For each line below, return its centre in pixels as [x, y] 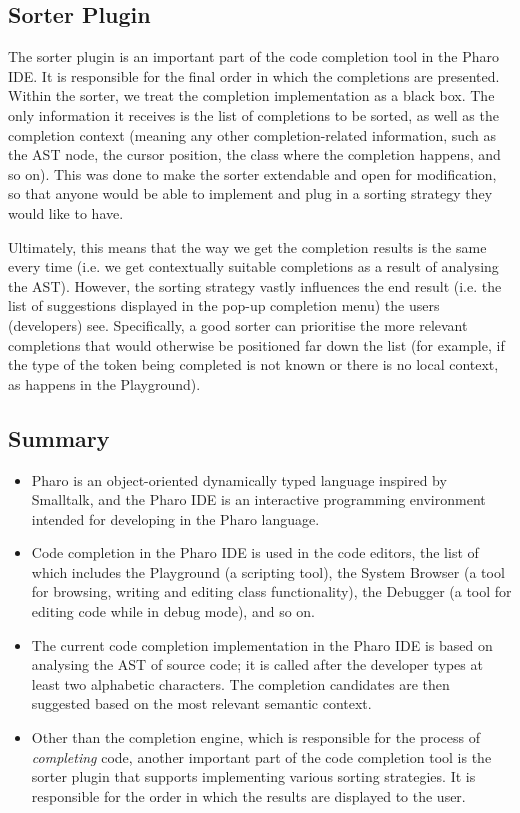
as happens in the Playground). [104, 383]
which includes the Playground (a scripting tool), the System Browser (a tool [268, 571]
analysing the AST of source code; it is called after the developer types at [257, 664]
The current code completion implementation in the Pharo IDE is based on [262, 644]
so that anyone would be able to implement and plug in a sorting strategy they [250, 193]
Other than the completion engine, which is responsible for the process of [255, 737]
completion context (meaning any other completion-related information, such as [252, 134]
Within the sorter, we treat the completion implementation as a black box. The [251, 95]
